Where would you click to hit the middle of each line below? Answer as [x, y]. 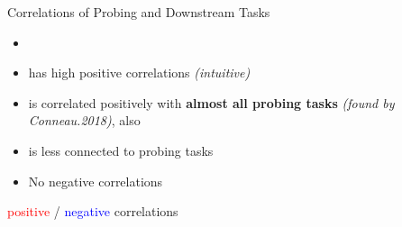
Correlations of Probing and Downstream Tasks [139, 12]
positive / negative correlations [93, 211]
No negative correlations [96, 181]
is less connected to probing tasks [121, 150]
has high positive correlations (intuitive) [139, 73]
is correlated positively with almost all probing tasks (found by [211, 102]
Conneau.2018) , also [84, 120]
